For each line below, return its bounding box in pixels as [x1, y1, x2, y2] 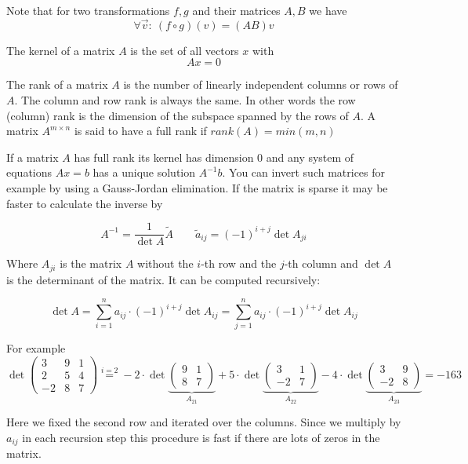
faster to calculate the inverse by [6, 195, 163, 211]
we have [309, 2, 347, 18]
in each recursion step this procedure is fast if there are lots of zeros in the [22, 429, 380, 445]
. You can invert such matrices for [222, 164, 386, 181]
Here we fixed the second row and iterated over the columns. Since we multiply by [6, 414, 401, 430]
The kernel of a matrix [6, 42, 115, 58]
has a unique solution [93, 164, 196, 181]
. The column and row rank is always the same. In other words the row [14, 92, 356, 108]
